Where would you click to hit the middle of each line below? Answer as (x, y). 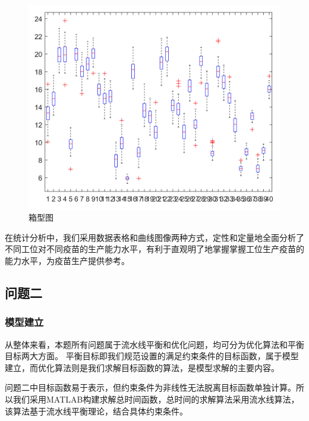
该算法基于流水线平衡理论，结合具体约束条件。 (96, 411)
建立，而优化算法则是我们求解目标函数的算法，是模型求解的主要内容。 (142, 367)
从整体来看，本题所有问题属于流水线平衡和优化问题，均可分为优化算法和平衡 (154, 344)
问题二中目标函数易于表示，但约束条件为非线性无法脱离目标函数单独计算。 (150, 387)
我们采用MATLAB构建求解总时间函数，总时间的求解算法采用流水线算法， (156, 399)
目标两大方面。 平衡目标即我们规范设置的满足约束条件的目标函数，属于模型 (152, 356)
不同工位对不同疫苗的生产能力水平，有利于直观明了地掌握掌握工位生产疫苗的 (154, 249)
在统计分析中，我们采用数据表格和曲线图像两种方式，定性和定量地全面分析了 (154, 237)
